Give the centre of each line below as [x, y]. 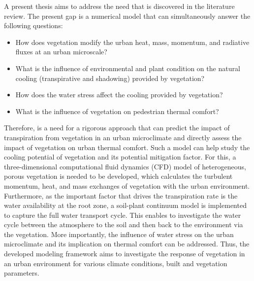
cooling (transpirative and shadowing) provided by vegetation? [110, 78]
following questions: [33, 25]
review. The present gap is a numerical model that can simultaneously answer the [127, 16]
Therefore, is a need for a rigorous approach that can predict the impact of [117, 128]
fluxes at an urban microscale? [61, 52]
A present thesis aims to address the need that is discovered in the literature [119, 6]
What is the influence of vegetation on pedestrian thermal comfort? [117, 111]
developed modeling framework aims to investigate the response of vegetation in [125, 254]
